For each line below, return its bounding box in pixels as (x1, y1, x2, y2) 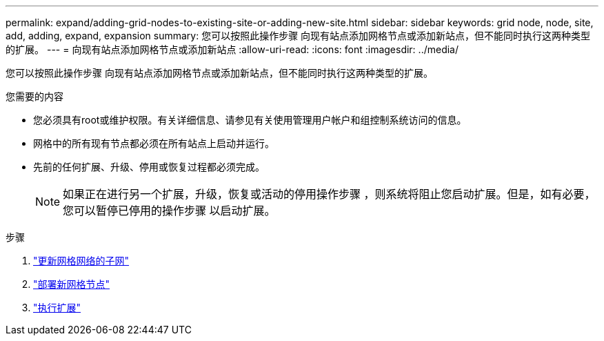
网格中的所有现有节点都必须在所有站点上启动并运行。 (33, 137, 274, 149)
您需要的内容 (6, 90, 63, 102)
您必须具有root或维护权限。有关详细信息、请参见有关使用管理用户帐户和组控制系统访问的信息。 (33, 114, 467, 126)
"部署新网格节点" (33, 278, 110, 290)
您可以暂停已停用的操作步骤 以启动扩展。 (63, 204, 276, 217)
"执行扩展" (33, 302, 81, 313)
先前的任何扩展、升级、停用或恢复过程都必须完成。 (33, 161, 265, 173)
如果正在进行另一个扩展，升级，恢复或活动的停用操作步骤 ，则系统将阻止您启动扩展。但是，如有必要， (63, 187, 596, 201)
